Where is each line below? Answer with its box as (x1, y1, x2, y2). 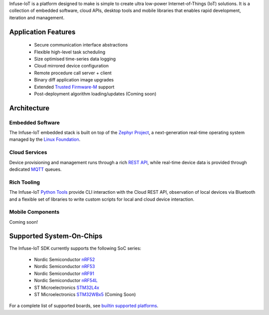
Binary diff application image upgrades (34, 77, 114, 83)
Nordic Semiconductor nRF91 (34, 270, 95, 277)
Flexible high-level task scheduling (34, 49, 106, 55)
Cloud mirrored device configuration (34, 63, 109, 69)
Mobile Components (9, 209, 60, 216)
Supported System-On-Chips (9, 232, 103, 241)
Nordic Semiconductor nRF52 (34, 256, 95, 262)
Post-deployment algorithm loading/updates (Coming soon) (34, 90, 156, 97)
